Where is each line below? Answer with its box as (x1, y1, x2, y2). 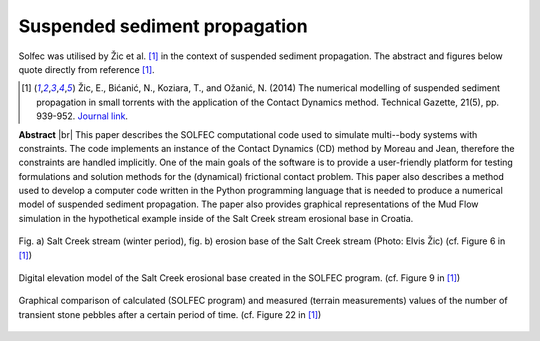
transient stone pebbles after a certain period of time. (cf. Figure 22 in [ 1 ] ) (18, 308, 322, 320)
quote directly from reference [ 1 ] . (18, 63, 155, 75)
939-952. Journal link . (36, 110, 129, 122)
